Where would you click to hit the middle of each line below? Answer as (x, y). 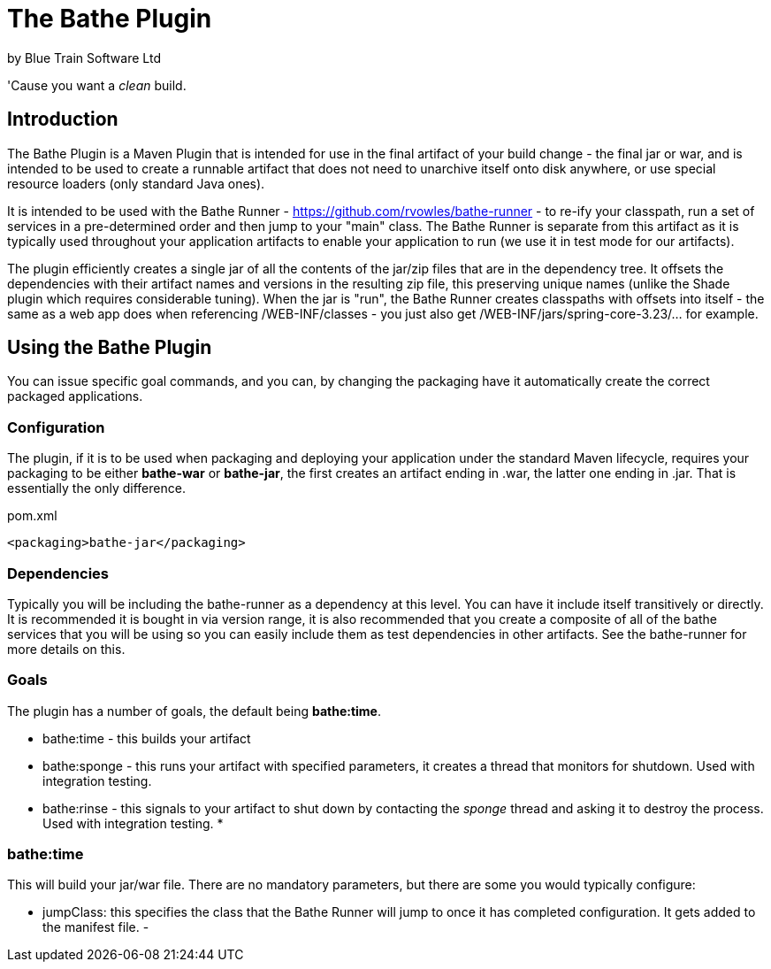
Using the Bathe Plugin (110, 348)
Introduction (63, 119)
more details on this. (66, 649)
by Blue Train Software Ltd (84, 58)
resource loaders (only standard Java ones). (136, 183)
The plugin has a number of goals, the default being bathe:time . (195, 711)
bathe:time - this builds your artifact (147, 738)
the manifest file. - (96, 927)
